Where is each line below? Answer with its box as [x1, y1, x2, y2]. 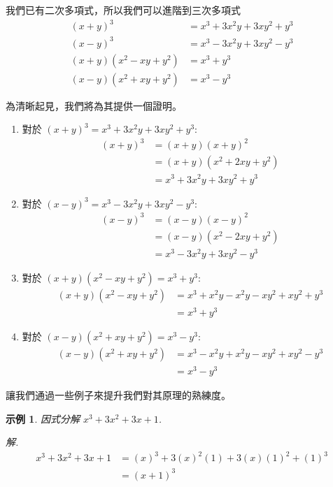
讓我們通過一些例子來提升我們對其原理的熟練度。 [6, 388, 231, 402]
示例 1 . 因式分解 [6, 411, 80, 426]
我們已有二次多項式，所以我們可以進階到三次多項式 [6, 3, 241, 17]
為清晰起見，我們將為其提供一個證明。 [6, 98, 182, 112]
